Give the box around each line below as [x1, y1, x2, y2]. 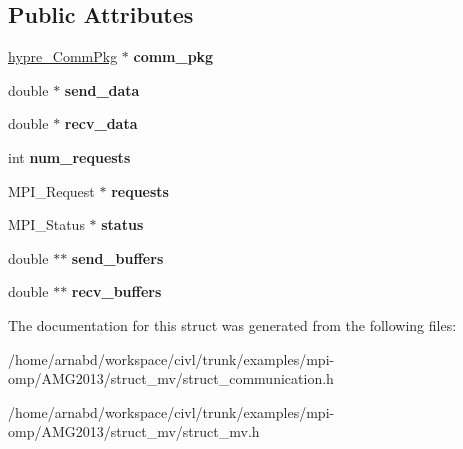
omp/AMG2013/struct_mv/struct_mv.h [8, 421, 260, 442]
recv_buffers [71, 281, 162, 302]
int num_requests [8, 146, 131, 167]
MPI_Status [8, 214, 85, 235]
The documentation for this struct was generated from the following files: [8, 314, 457, 335]
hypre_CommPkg [8, 46, 118, 67]
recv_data [64, 113, 138, 134]
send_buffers [71, 247, 164, 268]
